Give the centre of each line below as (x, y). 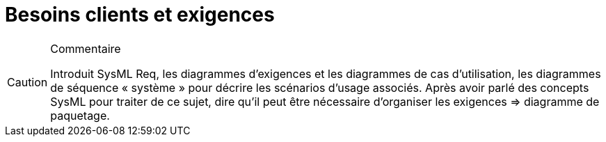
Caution (27, 82)
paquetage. (80, 115)
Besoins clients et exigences (140, 15)
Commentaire (86, 48)
